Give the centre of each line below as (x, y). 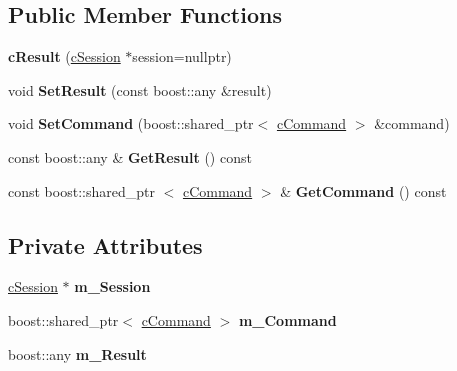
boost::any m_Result (77, 353)
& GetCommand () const (363, 190)
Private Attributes (105, 244)
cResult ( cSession (64, 56)
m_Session (112, 286)
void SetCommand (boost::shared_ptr (131, 123)
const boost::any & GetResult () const (130, 156)
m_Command (287, 319)
